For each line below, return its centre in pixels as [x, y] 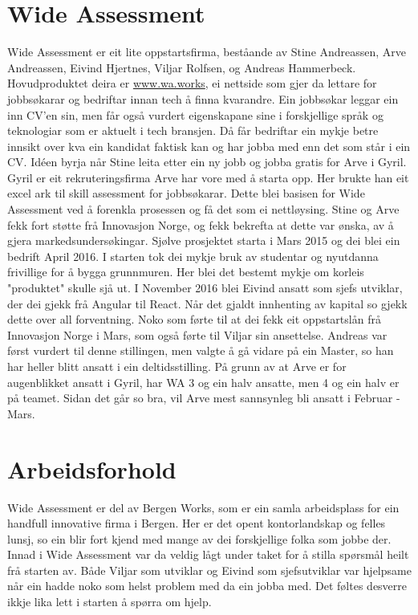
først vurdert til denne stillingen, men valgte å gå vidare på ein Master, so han [201, 350]
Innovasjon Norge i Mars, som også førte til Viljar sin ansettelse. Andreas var [197, 334]
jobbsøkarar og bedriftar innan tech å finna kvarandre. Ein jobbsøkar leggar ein [203, 98]
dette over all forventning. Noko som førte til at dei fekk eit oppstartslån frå [194, 319]
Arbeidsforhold [92, 468]
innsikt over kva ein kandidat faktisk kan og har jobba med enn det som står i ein [209, 146]
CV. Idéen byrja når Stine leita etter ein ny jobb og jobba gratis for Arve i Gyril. [207, 162]
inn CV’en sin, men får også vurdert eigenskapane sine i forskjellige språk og [195, 114]
